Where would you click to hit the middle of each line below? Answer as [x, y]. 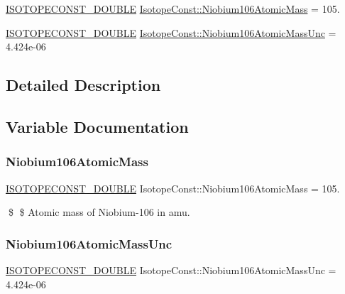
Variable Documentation [97, 126]
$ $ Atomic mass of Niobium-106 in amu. [99, 212]
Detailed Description [83, 85]
